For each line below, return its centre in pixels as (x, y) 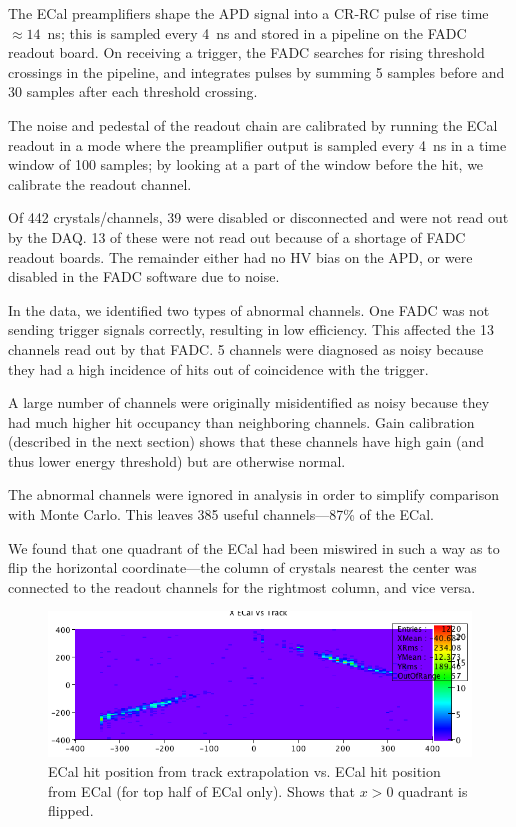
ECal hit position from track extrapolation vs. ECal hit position (244, 770)
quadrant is (433, 790)
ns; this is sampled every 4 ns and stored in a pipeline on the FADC (257, 32)
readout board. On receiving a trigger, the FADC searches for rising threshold (246, 52)
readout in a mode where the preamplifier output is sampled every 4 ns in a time (257, 144)
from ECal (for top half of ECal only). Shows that (202, 790)
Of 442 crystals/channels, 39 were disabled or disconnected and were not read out (258, 217)
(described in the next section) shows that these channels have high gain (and (246, 441)
